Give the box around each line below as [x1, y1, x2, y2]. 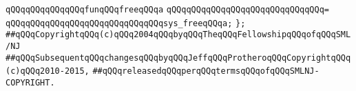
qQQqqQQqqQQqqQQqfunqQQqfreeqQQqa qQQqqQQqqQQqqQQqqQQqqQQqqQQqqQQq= [6, 5, 330, 14]
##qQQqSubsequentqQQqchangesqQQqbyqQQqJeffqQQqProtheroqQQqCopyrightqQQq [6, 52, 351, 63]
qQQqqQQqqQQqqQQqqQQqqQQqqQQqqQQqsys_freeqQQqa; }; [6, 18, 246, 28]
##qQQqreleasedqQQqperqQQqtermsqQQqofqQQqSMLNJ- [92, 66, 320, 77]
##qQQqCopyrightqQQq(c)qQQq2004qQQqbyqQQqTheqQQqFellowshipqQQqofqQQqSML [6, 30, 351, 40]
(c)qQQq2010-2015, [6, 66, 90, 77]
